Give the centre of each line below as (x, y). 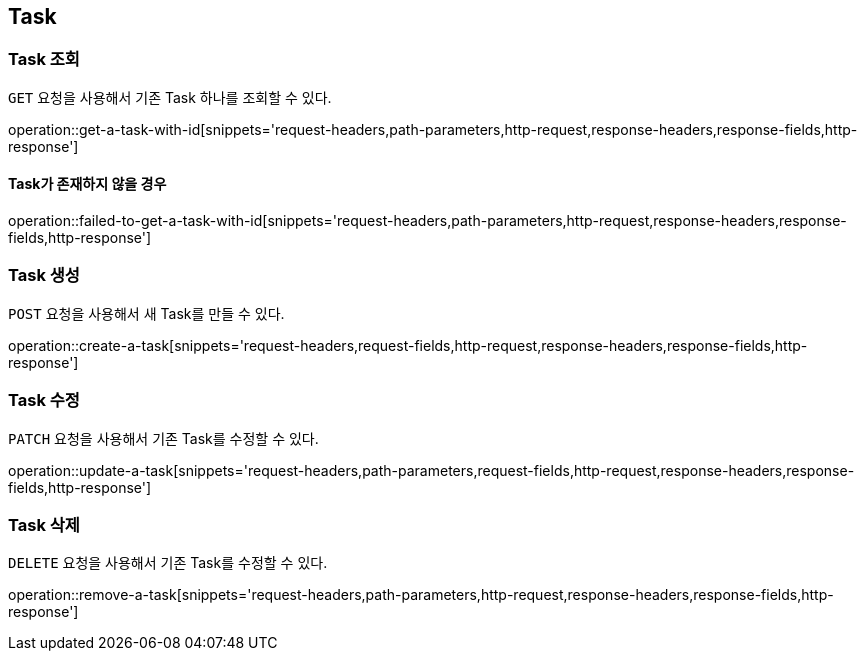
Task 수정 (44, 400)
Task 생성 (44, 275)
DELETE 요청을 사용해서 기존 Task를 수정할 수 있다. (168, 563)
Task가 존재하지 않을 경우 (87, 184)
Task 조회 (44, 59)
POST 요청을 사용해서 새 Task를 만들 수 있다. (146, 313)
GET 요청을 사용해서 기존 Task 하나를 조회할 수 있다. (170, 97)
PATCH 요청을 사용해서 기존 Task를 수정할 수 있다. (163, 438)
